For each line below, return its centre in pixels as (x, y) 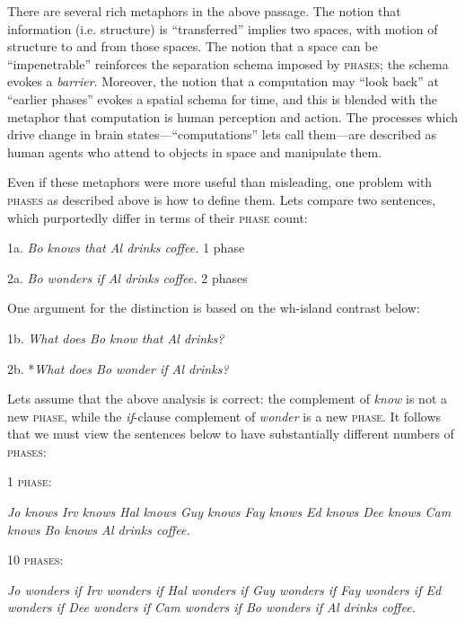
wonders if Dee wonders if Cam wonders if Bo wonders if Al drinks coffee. (211, 607)
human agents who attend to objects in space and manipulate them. (195, 151)
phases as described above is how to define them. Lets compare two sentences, (222, 199)
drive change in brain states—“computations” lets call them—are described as (222, 134)
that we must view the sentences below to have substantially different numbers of (231, 434)
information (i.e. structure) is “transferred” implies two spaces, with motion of (223, 28)
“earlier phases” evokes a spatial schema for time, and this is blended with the (222, 98)
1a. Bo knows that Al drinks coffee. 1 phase (126, 248)
